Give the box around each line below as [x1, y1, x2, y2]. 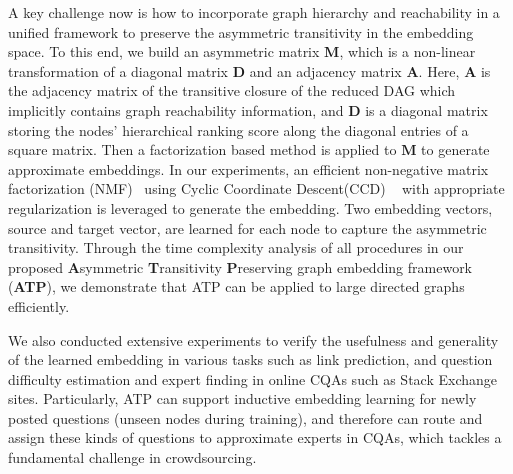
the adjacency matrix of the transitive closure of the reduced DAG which [8, 80, 456, 101]
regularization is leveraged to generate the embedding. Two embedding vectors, [8, 197, 493, 218]
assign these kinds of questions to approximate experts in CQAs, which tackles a [8, 427, 502, 448]
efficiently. [8, 295, 70, 316]
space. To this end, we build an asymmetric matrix [8, 41, 320, 62]
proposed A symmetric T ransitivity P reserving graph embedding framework [8, 256, 473, 277]
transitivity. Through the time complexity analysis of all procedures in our [8, 237, 464, 258]
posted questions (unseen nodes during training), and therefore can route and [8, 407, 483, 428]
